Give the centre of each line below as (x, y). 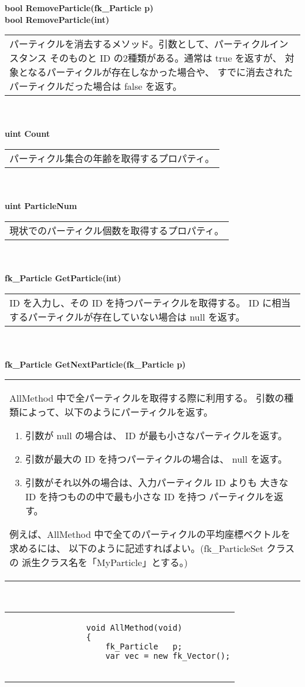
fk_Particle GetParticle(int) (63, 277)
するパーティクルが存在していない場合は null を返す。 (127, 316)
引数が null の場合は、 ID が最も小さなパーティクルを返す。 (156, 436)
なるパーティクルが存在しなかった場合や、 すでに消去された (160, 72)
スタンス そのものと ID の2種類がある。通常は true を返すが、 (146, 58)
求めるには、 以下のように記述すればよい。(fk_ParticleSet (137, 548)
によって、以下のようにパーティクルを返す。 (116, 412)
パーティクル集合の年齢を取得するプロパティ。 (112, 158)
